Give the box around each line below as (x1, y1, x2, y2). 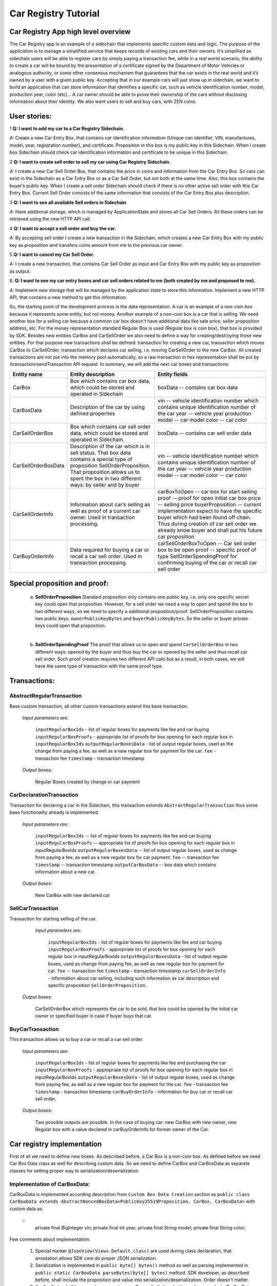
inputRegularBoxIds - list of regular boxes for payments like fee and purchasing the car (35, 1060, 227, 1066)
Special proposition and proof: (9, 579, 109, 588)
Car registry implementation (9, 1139, 102, 1148)
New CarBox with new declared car (35, 892, 110, 898)
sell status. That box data (70, 449, 131, 456)
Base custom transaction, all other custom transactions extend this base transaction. (9, 703, 188, 709)
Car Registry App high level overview (9, 27, 131, 36)
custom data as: (9, 1205, 44, 1211)
